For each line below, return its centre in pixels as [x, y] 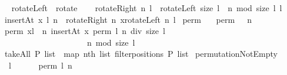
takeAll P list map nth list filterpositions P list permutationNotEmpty [141, 54]
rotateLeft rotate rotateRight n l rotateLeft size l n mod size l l [147, 8]
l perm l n [40, 65]
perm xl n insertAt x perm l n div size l [85, 31]
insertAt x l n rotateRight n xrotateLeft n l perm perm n [128, 19]
